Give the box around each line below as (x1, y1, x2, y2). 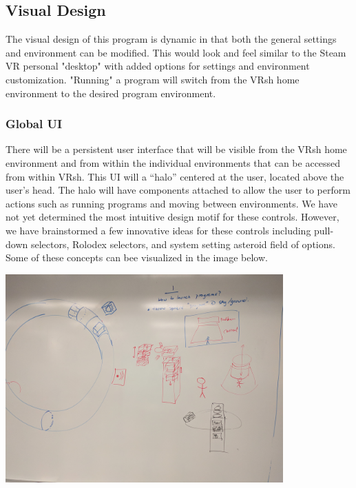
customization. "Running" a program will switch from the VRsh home (6, 72, 300, 86)
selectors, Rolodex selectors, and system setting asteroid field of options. (30, 236, 335, 251)
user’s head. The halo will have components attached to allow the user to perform (6, 183, 350, 197)
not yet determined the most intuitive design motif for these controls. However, (6, 210, 339, 224)
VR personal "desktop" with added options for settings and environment (6, 59, 310, 73)
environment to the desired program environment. (6, 85, 216, 100)
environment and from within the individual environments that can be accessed (6, 155, 341, 170)
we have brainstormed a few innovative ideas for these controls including (6, 223, 311, 237)
